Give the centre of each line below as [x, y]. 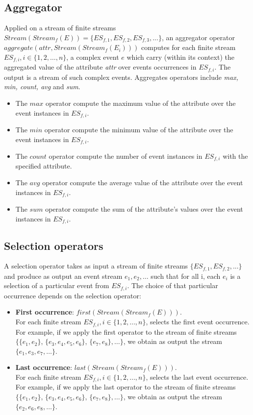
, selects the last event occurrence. [197, 377]
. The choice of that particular [173, 285]
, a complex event [93, 57]
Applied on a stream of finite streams [60, 28]
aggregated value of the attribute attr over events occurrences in [100, 67]
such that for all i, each [186, 276]
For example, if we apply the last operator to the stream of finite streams [126, 387]
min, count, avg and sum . [42, 86]
